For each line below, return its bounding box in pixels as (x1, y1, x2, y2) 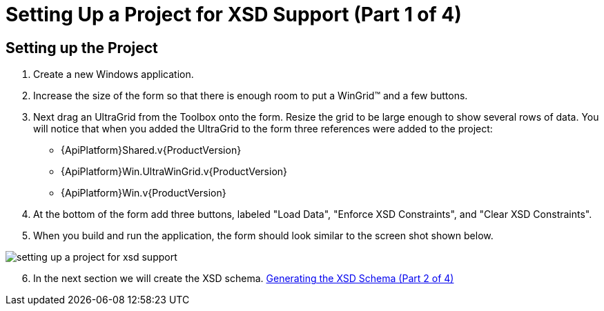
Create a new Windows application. (33, 68, 194, 81)
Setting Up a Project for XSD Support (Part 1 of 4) (6, 3, 462, 26)
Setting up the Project (6, 39, 158, 57)
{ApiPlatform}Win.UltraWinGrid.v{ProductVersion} (61, 165, 288, 178)
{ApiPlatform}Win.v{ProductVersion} (61, 187, 226, 199)
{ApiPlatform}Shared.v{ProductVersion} (61, 144, 242, 157)
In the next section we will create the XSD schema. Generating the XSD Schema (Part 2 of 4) (33, 272, 454, 285)
